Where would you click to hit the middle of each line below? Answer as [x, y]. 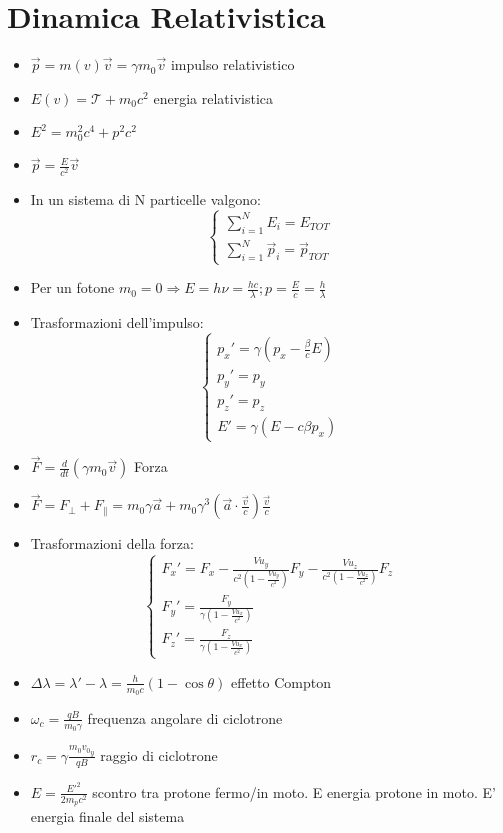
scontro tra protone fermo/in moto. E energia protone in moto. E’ [294, 791]
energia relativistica [213, 97]
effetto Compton [281, 681]
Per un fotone [72, 287]
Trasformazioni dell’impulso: [117, 322]
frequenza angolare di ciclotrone [185, 717]
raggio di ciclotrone [159, 754]
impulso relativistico [232, 64]
